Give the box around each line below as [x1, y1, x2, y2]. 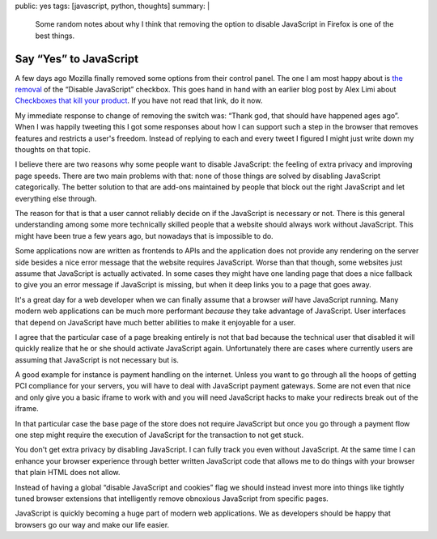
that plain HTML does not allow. [15, 468, 121, 477]
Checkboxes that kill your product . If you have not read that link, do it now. [15, 95, 263, 105]
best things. [35, 31, 75, 40]
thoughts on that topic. [15, 145, 91, 155]
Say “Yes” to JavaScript [15, 52, 139, 66]
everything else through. [15, 193, 97, 203]
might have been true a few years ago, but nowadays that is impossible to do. [15, 231, 274, 240]
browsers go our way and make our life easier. [15, 520, 170, 529]
